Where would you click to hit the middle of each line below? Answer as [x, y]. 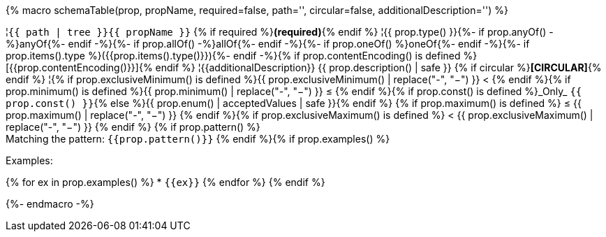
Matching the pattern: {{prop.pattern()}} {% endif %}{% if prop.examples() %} [198, 139]
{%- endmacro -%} [50, 204]
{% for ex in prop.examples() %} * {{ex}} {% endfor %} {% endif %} [165, 182]
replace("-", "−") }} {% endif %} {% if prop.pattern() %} [133, 127]
